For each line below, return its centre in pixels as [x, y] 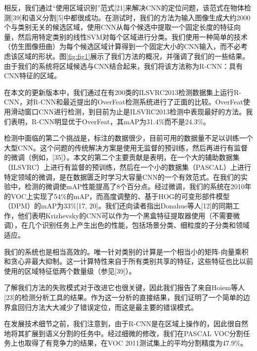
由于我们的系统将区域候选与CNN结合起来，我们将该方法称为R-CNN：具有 [124, 66]
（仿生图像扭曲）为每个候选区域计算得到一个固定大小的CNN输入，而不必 [123, 46]
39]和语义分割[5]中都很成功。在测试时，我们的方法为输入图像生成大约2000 [131, 17]
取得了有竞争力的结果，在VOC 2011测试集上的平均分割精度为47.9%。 [136, 343]
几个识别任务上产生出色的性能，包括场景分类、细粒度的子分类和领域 [139, 225]
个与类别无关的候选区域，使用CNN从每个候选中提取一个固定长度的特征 [119, 27]
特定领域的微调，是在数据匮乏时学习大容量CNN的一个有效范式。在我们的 [123, 176]
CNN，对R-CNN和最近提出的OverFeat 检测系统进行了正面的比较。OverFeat [124, 102]
